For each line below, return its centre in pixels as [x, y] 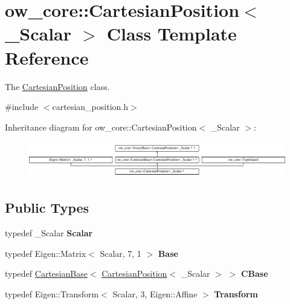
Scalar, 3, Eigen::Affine [155, 293]
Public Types [47, 208]
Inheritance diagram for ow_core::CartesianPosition [101, 127]
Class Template [172, 34]
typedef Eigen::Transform [52, 293]
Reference [47, 57]
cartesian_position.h [90, 107]
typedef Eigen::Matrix [46, 253]
